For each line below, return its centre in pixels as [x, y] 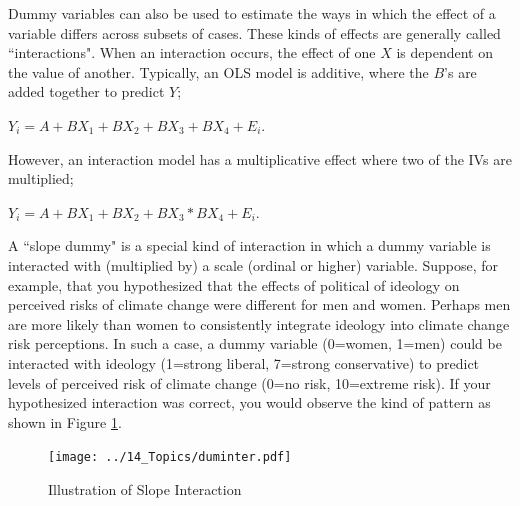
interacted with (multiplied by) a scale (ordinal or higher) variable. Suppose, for [253, 264]
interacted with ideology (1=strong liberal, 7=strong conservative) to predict [244, 362]
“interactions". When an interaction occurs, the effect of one [192, 52]
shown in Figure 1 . [65, 421]
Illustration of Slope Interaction [145, 488]
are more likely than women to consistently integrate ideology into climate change [259, 323]
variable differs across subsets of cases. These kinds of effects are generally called [254, 32]
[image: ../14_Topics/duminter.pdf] [170, 457]
